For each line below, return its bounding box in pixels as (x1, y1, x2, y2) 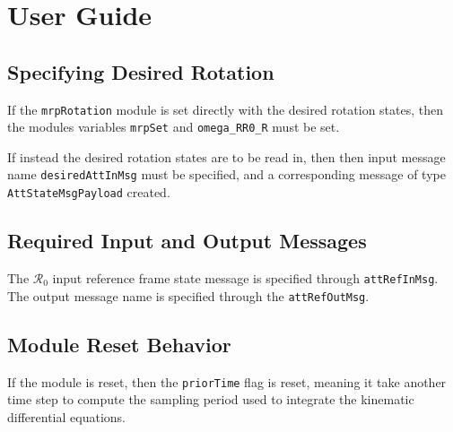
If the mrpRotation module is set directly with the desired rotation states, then (7, 99, 444, 118)
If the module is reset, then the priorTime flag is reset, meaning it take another (7, 372, 447, 391)
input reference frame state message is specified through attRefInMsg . (52, 269, 439, 287)
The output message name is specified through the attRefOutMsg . (7, 286, 370, 305)
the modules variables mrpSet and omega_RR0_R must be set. (7, 117, 340, 136)
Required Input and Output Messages (7, 227, 367, 255)
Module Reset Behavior (7, 330, 231, 358)
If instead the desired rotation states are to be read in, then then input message (7, 147, 446, 166)
